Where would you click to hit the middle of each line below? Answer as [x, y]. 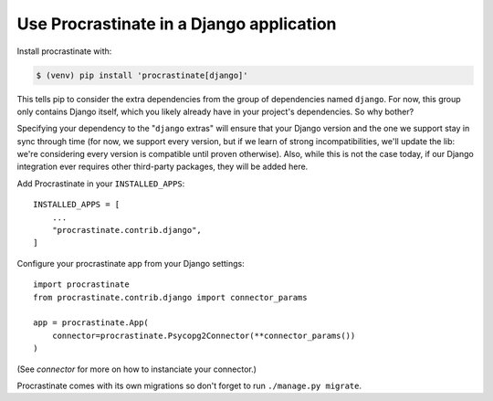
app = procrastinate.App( [91, 323]
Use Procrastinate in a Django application [177, 24]
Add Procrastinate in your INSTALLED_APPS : [101, 184]
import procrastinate [81, 285]
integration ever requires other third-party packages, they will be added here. [163, 167]
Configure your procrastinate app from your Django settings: [131, 263]
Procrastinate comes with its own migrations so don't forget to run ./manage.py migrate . [189, 385]
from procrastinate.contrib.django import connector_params [170, 297]
